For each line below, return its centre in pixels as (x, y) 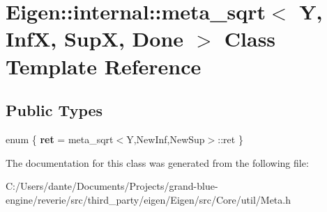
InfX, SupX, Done (95, 39)
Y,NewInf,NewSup (166, 139)
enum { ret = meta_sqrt (60, 139)
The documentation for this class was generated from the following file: (157, 162)
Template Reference (104, 66)
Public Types (54, 110)
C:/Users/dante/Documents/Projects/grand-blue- (112, 186)
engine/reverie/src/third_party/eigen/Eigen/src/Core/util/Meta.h (148, 199)
